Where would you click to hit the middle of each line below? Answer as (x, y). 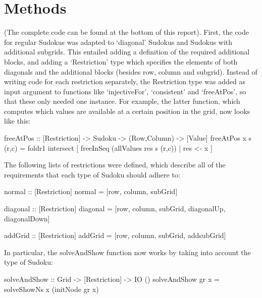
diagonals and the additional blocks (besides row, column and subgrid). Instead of (131, 71)
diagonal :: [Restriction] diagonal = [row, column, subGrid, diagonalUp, (115, 208)
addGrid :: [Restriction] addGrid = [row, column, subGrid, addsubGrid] (115, 235)
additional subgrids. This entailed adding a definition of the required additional (127, 52)
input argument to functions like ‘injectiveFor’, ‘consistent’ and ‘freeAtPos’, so (125, 91)
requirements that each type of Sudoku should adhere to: (92, 174)
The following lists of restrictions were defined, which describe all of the (115, 165)
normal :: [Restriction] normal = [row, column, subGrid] (91, 191)
